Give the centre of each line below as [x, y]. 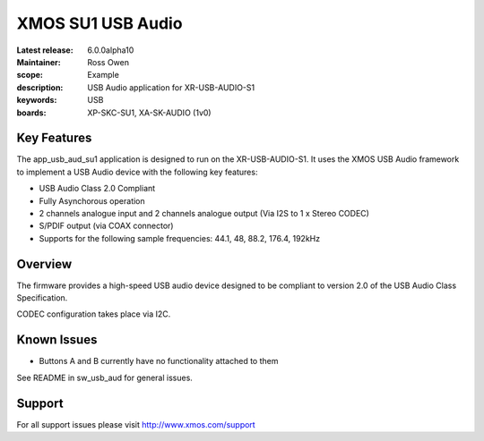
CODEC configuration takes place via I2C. [94, 314]
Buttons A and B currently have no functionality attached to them [159, 361]
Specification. [42, 298]
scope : [30, 75]
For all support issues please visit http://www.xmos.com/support [136, 424]
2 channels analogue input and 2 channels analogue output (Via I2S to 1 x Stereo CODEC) [204, 213]
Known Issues [57, 340]
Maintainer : [39, 62]
